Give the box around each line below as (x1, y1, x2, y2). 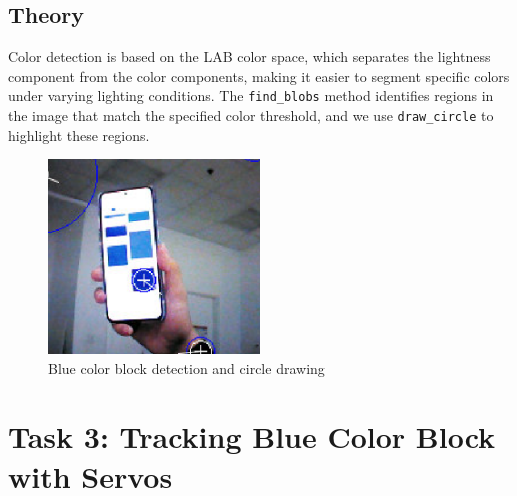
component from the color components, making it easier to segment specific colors (8, 65, 510, 86)
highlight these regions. (8, 124, 150, 145)
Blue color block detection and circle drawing (48, 357, 325, 378)
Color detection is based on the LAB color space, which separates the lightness (8, 46, 491, 67)
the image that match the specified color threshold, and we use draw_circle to (8, 105, 494, 126)
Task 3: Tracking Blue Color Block (8, 416, 496, 457)
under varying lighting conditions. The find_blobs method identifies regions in (8, 85, 494, 106)
